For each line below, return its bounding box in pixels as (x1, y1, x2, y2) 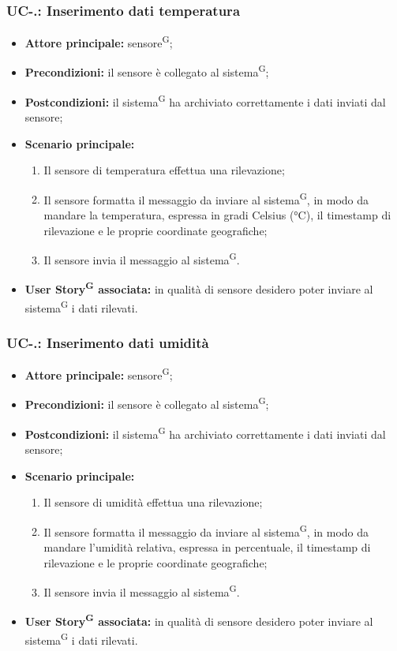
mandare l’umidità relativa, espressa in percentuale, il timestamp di (43, 538, 371, 555)
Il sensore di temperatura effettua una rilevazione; (43, 162, 285, 178)
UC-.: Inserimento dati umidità (6, 332, 209, 352)
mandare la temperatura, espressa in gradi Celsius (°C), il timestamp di (43, 207, 391, 223)
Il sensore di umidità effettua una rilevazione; (43, 494, 263, 511)
